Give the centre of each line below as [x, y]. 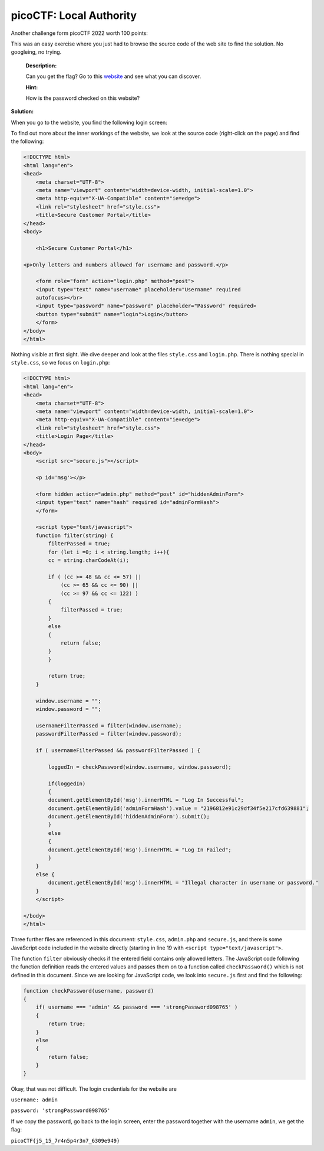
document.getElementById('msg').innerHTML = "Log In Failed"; [140, 850]
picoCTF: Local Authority [74, 15]
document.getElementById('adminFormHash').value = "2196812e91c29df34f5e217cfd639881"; [178, 808]
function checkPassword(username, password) [89, 991]
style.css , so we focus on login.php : [60, 363]
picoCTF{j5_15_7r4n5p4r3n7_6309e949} [65, 1141]
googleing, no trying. [36, 52]
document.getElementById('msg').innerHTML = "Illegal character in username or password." [183, 883]
